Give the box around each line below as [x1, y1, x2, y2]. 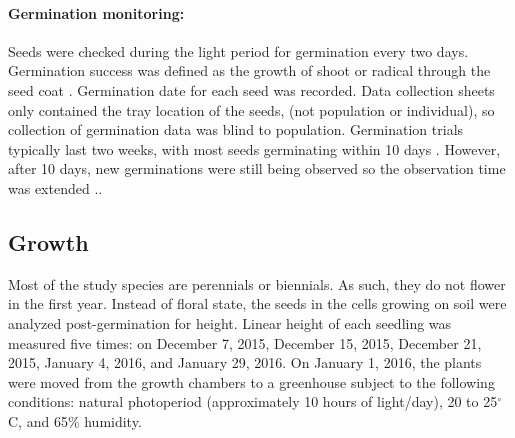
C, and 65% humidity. [8, 410, 142, 431]
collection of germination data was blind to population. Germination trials [8, 119, 464, 140]
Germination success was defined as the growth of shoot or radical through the [8, 60, 491, 81]
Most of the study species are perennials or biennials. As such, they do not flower [8, 273, 506, 294]
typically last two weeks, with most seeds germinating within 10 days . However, [8, 138, 501, 159]
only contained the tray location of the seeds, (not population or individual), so [8, 99, 495, 120]
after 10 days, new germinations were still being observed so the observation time [8, 158, 506, 179]
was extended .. [8, 177, 103, 198]
